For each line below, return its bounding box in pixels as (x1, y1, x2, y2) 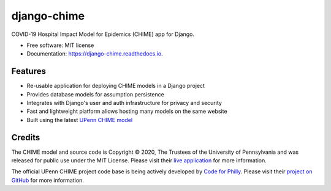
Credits (11, 132, 40, 143)
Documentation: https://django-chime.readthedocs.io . (26, 50, 163, 57)
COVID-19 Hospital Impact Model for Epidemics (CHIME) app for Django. (11, 31, 194, 38)
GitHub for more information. (11, 176, 84, 184)
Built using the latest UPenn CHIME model (26, 116, 133, 123)
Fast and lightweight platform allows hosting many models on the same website (26, 107, 227, 115)
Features (11, 66, 46, 76)
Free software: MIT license (26, 41, 94, 49)
